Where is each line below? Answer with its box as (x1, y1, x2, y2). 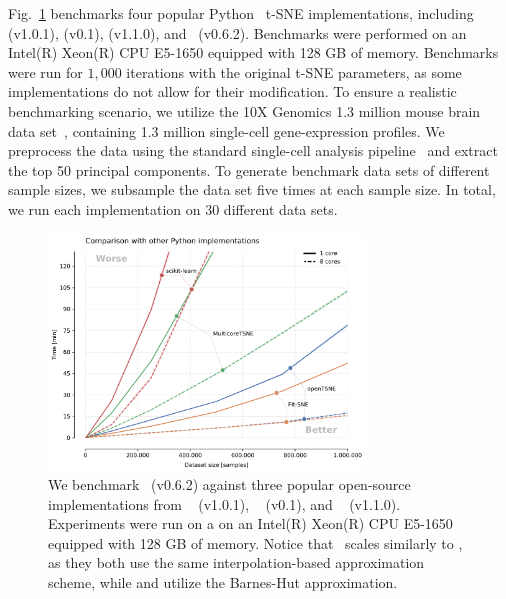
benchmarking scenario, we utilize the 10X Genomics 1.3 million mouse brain (8, 100, 481, 121)
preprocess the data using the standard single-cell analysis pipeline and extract (8, 140, 498, 161)
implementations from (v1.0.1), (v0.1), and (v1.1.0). (48, 493, 401, 514)
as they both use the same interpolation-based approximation (48, 552, 425, 573)
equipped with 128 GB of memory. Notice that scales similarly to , (48, 532, 463, 553)
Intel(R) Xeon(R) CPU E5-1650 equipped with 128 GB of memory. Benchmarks (8, 42, 499, 63)
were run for (8, 61, 83, 82)
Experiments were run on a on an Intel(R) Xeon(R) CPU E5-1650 (48, 513, 453, 534)
